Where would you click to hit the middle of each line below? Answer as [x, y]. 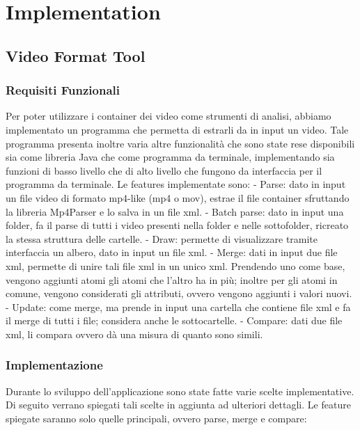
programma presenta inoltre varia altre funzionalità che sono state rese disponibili [180, 143]
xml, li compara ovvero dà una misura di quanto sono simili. [134, 334]
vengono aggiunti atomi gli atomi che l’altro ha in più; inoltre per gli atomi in [172, 279]
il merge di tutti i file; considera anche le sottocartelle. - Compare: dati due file [174, 320]
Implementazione [54, 365]
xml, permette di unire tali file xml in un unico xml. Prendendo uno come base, [175, 265]
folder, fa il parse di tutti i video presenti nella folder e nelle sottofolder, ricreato [177, 225]
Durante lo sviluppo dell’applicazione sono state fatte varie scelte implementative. [180, 391]
